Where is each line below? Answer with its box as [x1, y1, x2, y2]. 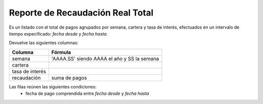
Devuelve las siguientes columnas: [9, 40, 79, 46]
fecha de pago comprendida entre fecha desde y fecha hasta [25, 90, 150, 97]
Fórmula [51, 49, 71, 55]
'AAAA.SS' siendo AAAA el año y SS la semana [51, 55, 159, 62]
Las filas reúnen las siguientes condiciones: [9, 84, 97, 89]
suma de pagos [51, 74, 87, 81]
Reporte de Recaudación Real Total [9, 7, 153, 18]
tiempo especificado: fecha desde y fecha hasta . [9, 31, 108, 36]
